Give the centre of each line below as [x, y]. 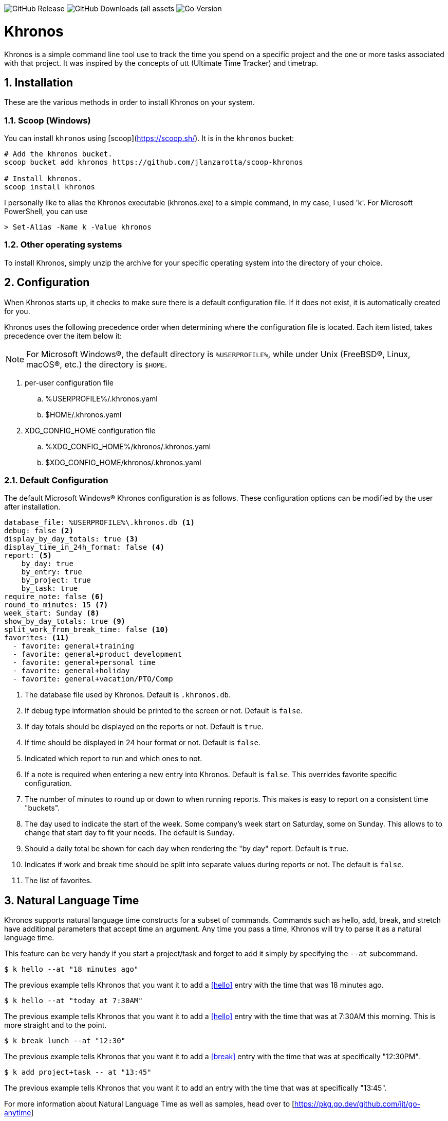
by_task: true [50, 589]
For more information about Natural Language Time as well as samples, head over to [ [150, 1104]
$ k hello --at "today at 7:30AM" [73, 1001]
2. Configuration [47, 283]
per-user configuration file [69, 382]
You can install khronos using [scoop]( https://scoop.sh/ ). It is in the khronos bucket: [149, 138]
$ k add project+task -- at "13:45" [78, 1072]
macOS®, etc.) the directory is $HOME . [97, 364]
